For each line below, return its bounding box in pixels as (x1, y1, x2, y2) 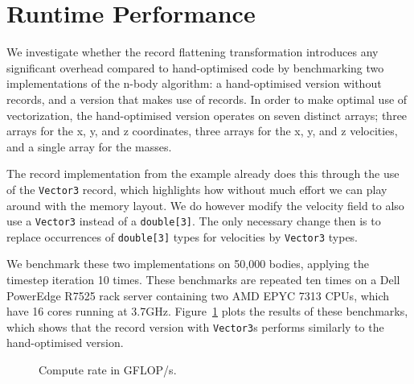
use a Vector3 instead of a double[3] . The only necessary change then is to (6, 213, 381, 229)
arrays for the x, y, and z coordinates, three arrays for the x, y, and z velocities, (6, 122, 398, 139)
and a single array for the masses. (6, 138, 172, 155)
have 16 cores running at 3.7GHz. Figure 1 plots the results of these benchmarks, (6, 303, 408, 320)
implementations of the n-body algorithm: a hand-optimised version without (6, 75, 382, 92)
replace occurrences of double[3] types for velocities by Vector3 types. (6, 228, 359, 245)
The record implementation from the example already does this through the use (6, 165, 400, 182)
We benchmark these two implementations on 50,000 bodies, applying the (6, 255, 369, 272)
